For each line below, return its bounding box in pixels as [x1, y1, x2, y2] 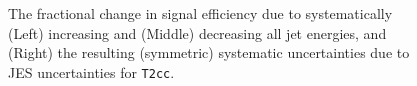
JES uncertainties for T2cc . [8, 61, 175, 82]
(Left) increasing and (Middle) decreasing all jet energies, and [8, 22, 387, 43]
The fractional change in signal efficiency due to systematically [8, 3, 393, 24]
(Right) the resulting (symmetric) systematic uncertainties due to [8, 42, 410, 63]
